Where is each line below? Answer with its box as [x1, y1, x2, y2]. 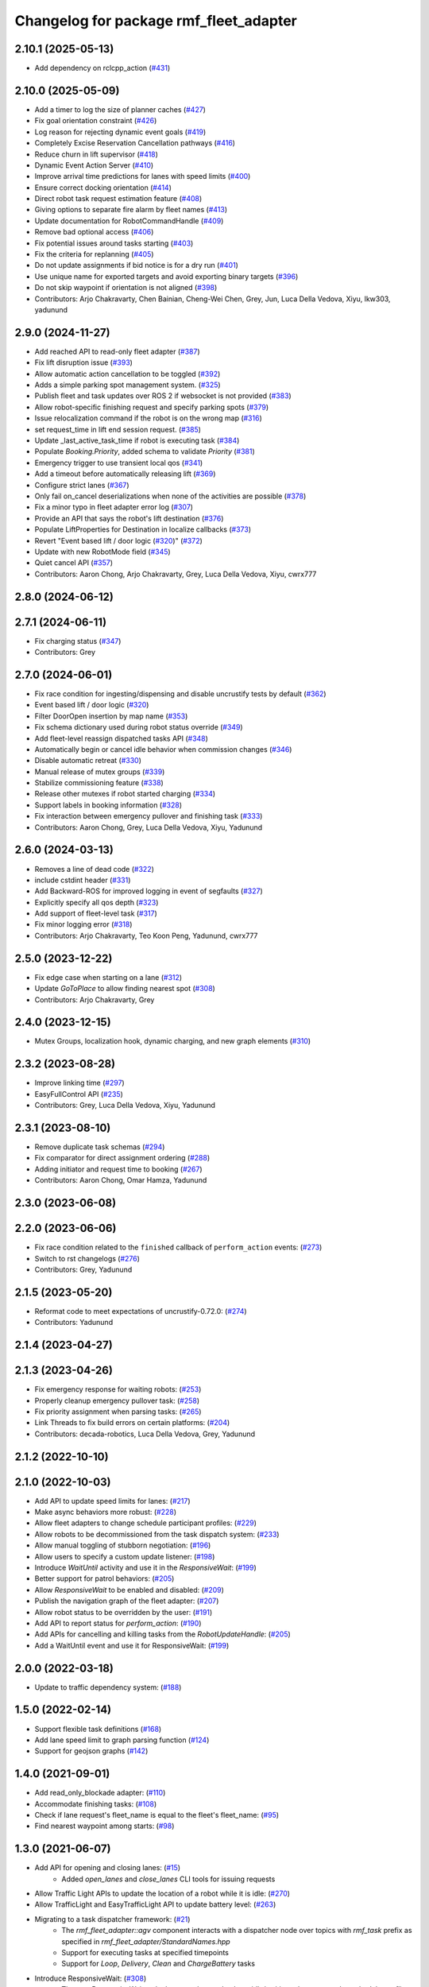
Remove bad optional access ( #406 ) [34, 227, 154, 237]
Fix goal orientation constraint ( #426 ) [34, 116, 157, 126]
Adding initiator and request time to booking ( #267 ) [34, 1164, 203, 1174]
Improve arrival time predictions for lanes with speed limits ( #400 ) [34, 172, 251, 181]
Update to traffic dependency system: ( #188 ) [34, 1682, 182, 1692]
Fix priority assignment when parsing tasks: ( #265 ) [34, 1407, 202, 1416]
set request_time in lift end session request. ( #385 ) [34, 424, 202, 434]
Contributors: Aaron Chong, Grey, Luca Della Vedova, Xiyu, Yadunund [34, 823, 263, 832]
